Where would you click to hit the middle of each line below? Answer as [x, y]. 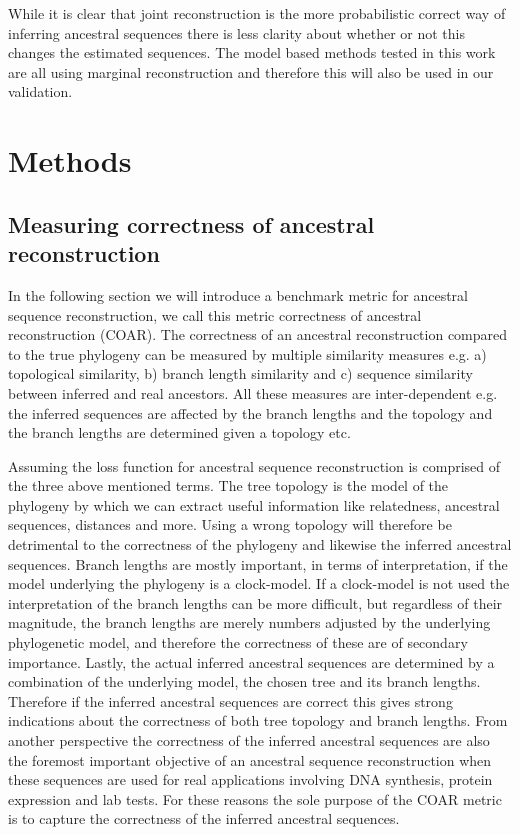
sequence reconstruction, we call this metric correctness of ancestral [215, 314]
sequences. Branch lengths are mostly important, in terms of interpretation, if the [258, 563]
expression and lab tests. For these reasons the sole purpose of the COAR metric [255, 798]
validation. [40, 91]
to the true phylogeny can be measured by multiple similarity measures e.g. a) [247, 353]
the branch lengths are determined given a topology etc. [179, 432]
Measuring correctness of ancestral [191, 223]
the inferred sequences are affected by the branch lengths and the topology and [250, 412]
